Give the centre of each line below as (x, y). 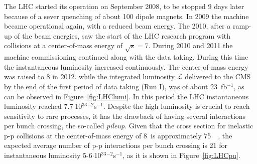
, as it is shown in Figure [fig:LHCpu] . (181, 155)
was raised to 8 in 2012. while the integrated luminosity (90, 76)
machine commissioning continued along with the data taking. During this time (126, 57)
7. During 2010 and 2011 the (189, 45)
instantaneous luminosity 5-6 (48, 155)
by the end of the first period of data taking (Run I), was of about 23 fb (116, 86)
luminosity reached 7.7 (39, 106)
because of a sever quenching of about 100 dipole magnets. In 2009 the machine (126, 16)
